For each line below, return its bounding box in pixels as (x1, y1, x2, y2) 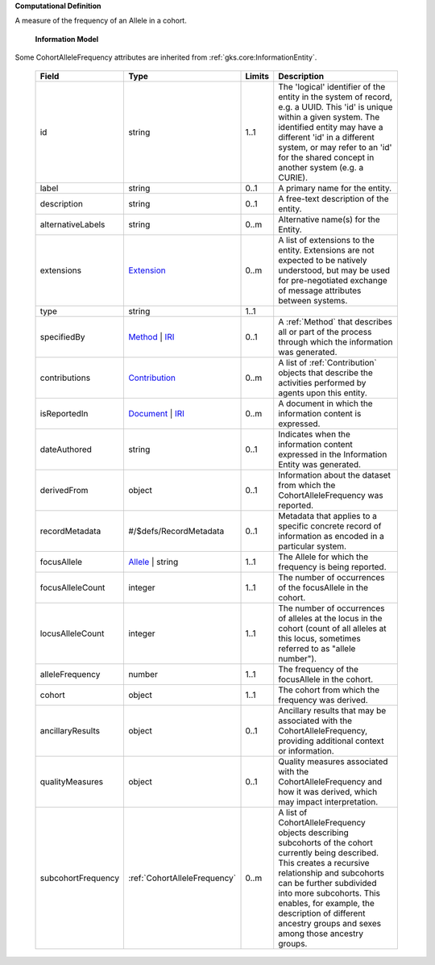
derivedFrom (39, 484, 89, 495)
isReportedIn (39, 407, 89, 419)
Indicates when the (278, 428, 350, 440)
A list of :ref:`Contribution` (278, 357, 378, 368)
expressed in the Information (278, 449, 387, 460)
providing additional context (278, 735, 384, 746)
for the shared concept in (278, 152, 375, 163)
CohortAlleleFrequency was (278, 489, 383, 500)
